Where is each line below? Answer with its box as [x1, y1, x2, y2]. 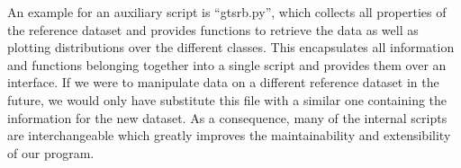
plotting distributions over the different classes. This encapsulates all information [7, 38, 455, 57]
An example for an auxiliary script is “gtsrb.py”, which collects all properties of [7, 3, 447, 21]
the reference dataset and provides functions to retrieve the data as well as [7, 20, 419, 39]
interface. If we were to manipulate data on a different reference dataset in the [7, 73, 439, 92]
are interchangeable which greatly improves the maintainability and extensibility [7, 126, 451, 145]
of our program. [7, 143, 95, 162]
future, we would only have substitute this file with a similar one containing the [7, 90, 447, 109]
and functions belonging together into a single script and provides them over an [7, 55, 447, 74]
